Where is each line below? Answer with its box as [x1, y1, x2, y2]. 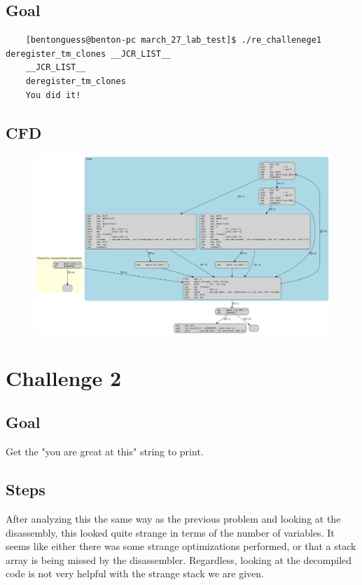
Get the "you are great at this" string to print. [6, 444, 204, 459]
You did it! [25, 90, 81, 100]
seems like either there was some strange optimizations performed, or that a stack [6, 539, 356, 553]
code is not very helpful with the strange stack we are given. [6, 566, 264, 581]
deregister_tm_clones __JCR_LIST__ [6, 48, 172, 59]
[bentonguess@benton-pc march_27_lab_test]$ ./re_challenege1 [25, 35, 322, 46]
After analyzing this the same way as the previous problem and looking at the [6, 511, 341, 525]
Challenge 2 [6, 363, 122, 392]
